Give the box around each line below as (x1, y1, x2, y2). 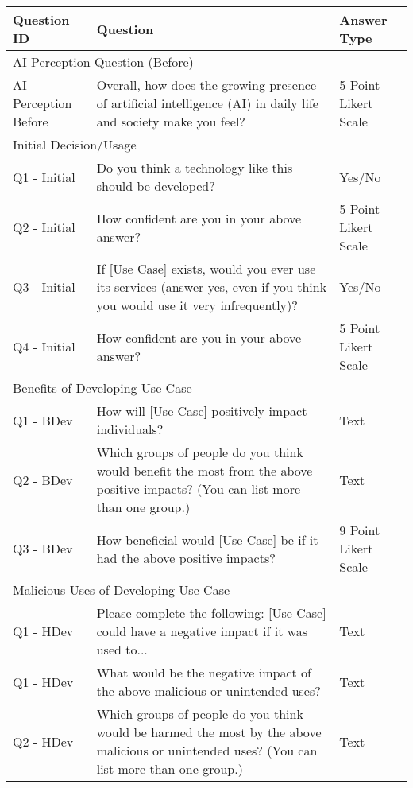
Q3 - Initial (13, 278, 75, 296)
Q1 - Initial (13, 167, 75, 186)
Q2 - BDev (13, 470, 73, 489)
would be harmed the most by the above (96, 723, 322, 741)
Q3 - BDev (13, 539, 73, 557)
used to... (96, 640, 148, 658)
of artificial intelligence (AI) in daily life (96, 94, 318, 112)
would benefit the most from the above (96, 461, 313, 479)
